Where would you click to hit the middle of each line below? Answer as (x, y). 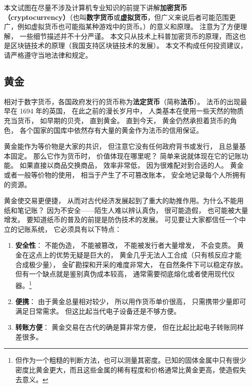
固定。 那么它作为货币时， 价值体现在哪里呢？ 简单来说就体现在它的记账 (126, 155)
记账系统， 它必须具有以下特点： (69, 229)
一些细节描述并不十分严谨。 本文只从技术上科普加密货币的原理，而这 (129, 36)
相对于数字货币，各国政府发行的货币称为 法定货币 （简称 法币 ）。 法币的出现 (122, 101)
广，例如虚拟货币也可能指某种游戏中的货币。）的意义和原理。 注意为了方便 (122, 26)
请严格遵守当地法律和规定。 (48, 55)
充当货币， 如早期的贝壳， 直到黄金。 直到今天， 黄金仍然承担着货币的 (117, 120)
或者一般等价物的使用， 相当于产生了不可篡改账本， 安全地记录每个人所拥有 (125, 174)
